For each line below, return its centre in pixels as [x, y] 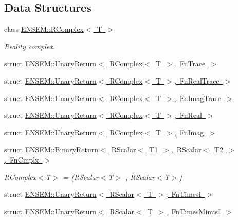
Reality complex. [30, 46]
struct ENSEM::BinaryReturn [51, 149]
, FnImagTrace [198, 98]
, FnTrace [190, 63]
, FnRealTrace [197, 80]
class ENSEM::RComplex [44, 29]
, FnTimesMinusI [193, 211]
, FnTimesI [184, 194]
